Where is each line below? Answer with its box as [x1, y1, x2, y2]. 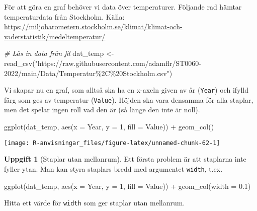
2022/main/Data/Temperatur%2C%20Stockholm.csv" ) [4, 67, 173, 78]
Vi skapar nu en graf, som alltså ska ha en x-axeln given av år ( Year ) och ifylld [4, 85, 249, 95]
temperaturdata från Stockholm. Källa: [4, 11, 125, 22]
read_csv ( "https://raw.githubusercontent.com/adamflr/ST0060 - [4, 57, 201, 68]
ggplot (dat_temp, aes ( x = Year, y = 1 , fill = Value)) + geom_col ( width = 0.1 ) [4, 180, 251, 191]
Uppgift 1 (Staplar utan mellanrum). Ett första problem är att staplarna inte [4, 154, 246, 164]
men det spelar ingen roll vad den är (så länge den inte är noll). [4, 104, 200, 115]
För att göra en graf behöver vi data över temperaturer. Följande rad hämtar [4, 2, 242, 12]
